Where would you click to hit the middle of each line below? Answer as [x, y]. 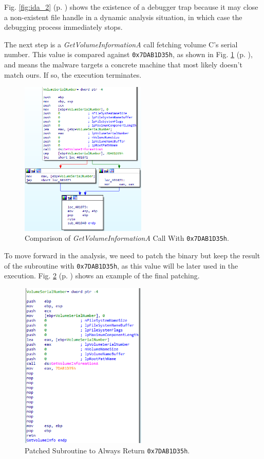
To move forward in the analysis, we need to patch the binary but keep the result [132, 255]
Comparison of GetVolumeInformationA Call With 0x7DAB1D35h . [127, 238]
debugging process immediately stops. [63, 27]
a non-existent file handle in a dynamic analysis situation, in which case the [123, 17]
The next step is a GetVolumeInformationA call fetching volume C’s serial [121, 44]
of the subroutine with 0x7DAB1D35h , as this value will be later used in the [121, 265]
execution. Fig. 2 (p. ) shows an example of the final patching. [102, 276]
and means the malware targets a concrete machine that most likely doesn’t [123, 65]
